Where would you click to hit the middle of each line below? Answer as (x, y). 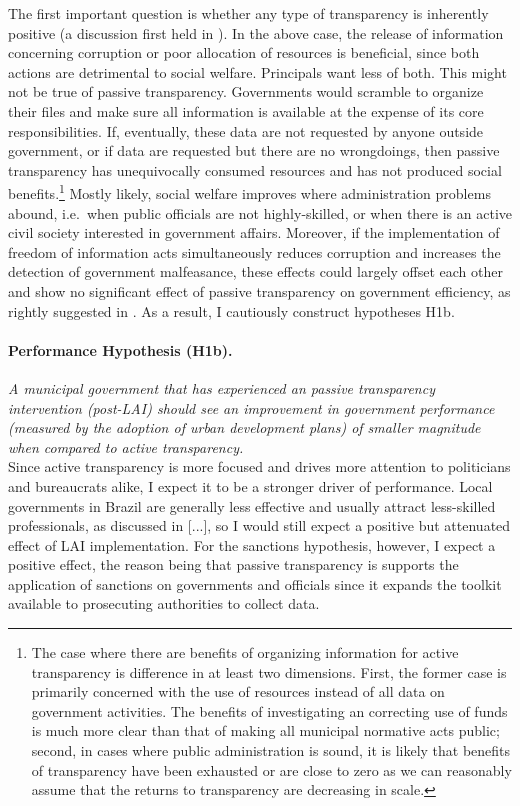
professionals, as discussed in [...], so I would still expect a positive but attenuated (259, 525)
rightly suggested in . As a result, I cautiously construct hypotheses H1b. (231, 310)
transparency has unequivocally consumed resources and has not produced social (255, 169)
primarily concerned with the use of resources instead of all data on (238, 691)
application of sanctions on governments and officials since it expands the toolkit (255, 583)
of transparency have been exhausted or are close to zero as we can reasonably (271, 769)
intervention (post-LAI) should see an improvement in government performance (251, 407)
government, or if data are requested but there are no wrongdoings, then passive (254, 150)
